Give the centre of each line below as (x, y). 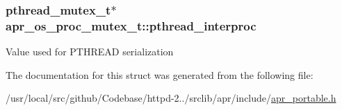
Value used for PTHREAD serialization (90, 52)
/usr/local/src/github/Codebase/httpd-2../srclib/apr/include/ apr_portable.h (171, 98)
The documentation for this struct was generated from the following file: (160, 74)
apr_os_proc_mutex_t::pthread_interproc (131, 25)
